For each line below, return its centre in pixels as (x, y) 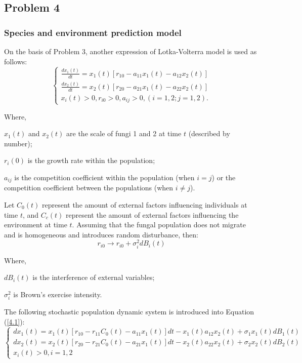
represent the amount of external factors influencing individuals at (144, 204)
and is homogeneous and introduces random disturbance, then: (101, 234)
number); (18, 143)
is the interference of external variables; (94, 277)
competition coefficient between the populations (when (89, 188)
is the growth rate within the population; (91, 160)
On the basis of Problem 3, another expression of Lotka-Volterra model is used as (131, 51)
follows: (16, 61)
